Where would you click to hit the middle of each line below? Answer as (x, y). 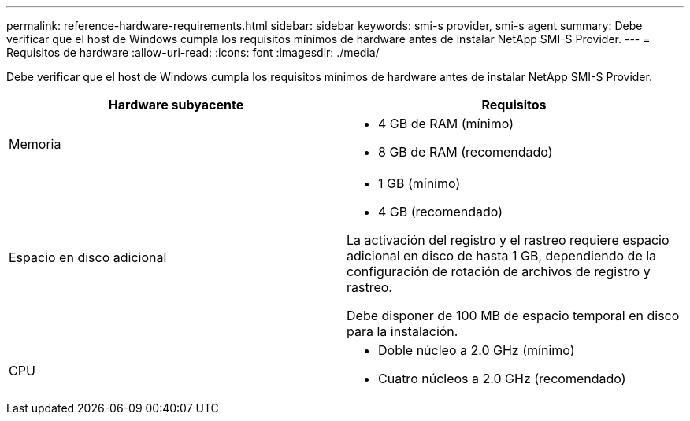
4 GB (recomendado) (441, 212)
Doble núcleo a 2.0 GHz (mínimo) (477, 350)
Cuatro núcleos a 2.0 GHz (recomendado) (502, 379)
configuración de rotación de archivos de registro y (499, 271)
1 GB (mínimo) (419, 183)
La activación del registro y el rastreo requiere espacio (508, 240)
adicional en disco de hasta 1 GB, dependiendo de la (502, 256)
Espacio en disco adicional (88, 257)
